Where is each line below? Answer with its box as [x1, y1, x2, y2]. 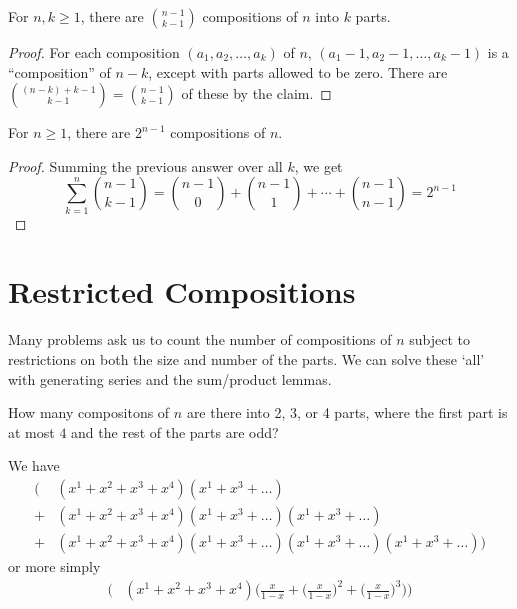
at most [8, 421, 55, 442]
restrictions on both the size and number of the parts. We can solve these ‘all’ [8, 349, 485, 370]
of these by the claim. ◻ [181, 83, 332, 104]
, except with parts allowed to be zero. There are [148, 61, 448, 82]
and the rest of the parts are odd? [71, 421, 279, 442]
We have [8, 455, 60, 476]
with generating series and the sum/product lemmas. [8, 368, 332, 389]
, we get [294, 155, 343, 176]
